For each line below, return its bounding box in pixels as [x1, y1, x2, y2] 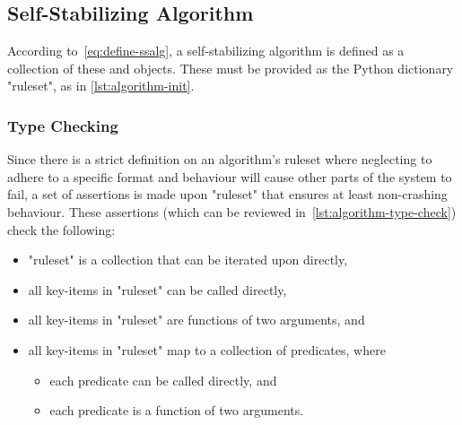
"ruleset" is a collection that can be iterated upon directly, [28, 250, 348, 269]
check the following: [7, 220, 116, 239]
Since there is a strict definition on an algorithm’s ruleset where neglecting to [7, 150, 432, 169]
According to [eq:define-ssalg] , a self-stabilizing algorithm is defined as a [7, 41, 405, 60]
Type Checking [7, 114, 118, 136]
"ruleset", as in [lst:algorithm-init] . [7, 76, 195, 95]
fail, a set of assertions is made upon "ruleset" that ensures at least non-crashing [7, 185, 448, 204]
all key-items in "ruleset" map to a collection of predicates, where [28, 340, 386, 359]
